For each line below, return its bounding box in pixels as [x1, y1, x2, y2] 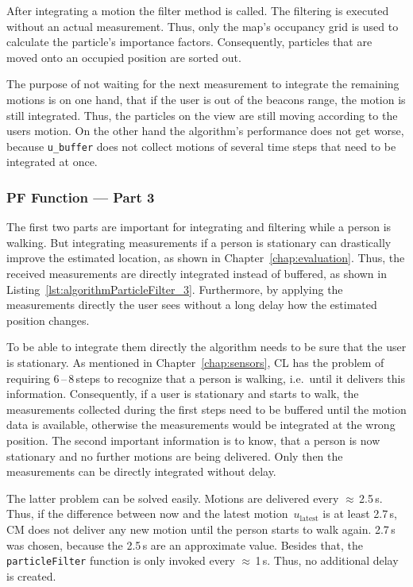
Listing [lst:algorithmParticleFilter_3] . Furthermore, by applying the [6, 280, 343, 297]
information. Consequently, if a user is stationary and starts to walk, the [6, 385, 359, 402]
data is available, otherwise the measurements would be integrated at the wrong [6, 416, 396, 433]
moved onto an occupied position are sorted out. [6, 48, 241, 65]
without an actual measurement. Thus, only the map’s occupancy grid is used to [6, 17, 399, 34]
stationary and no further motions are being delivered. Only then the [6, 447, 343, 464]
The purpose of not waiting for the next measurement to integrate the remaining [6, 75, 399, 92]
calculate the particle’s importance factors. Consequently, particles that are [6, 33, 372, 50]
